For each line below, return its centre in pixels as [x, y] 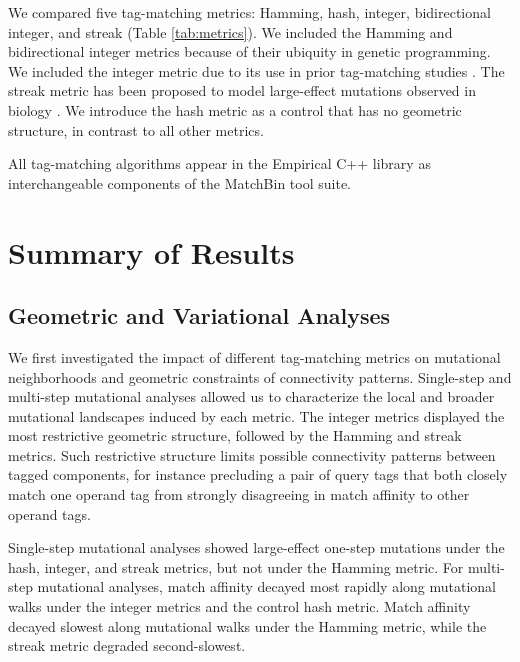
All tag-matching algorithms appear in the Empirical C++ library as [219, 163]
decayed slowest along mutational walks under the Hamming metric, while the [247, 625]
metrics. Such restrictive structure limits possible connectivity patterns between [252, 454]
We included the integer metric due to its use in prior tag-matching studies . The [256, 70]
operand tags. [49, 513]
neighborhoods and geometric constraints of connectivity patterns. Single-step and [260, 376]
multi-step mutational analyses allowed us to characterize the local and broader [251, 396]
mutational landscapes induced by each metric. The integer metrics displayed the [256, 415]
